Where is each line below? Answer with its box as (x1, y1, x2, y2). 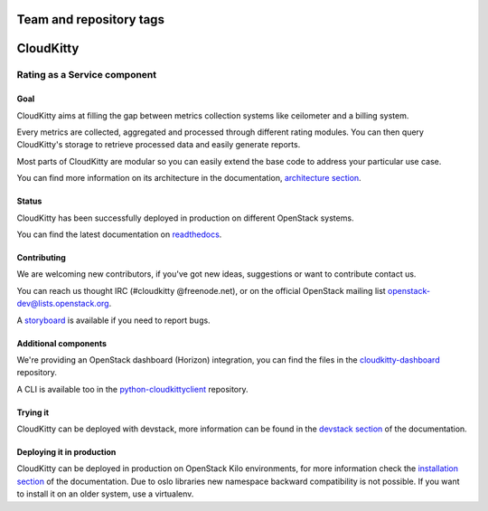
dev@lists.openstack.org (16, 298, 109, 309)
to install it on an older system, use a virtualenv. (16, 488, 194, 499)
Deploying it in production (16, 447, 117, 458)
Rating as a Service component (16, 69, 157, 81)
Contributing (16, 251, 67, 262)
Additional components (16, 337, 108, 348)
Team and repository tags (16, 12, 164, 27)
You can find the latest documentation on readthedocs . (16, 229, 222, 240)
